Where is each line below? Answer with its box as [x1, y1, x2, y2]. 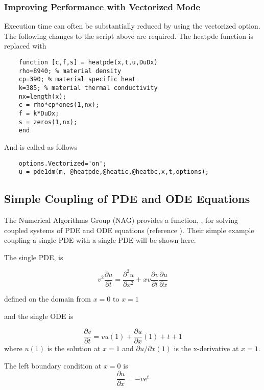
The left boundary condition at [4, 360, 102, 371]
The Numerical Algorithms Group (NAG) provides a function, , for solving [4, 215, 238, 225]
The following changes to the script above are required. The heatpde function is [4, 30, 254, 41]
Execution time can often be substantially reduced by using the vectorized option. [4, 20, 260, 31]
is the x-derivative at [174, 343, 239, 354]
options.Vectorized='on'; [18, 159, 107, 167]
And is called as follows [4, 141, 77, 152]
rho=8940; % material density [18, 67, 122, 75]
